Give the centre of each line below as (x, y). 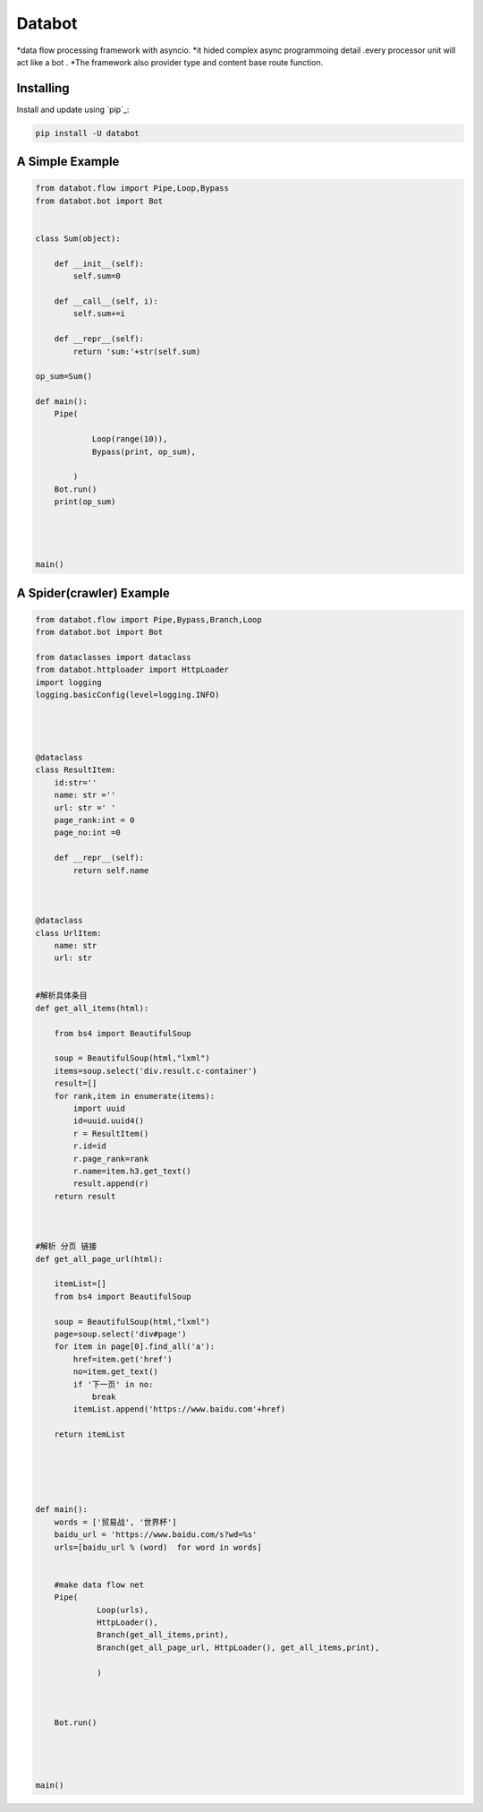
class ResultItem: (76, 770)
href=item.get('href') (123, 1359)
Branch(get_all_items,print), (163, 1635)
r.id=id (90, 1146)
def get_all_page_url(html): (99, 1259)
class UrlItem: (68, 933)
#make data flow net (99, 1584)
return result (85, 1196)
